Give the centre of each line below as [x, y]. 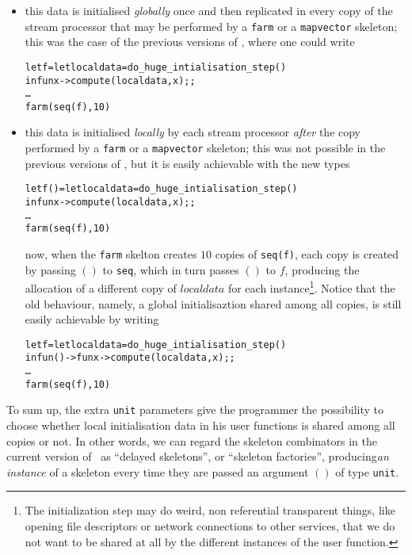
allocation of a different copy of [101, 287]
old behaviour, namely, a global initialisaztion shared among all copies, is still [213, 303]
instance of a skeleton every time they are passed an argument [158, 471]
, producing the [322, 269]
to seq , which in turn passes [171, 269]
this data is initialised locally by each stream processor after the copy [193, 132]
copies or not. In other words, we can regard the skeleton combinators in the [192, 440]
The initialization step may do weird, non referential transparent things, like [210, 510]
